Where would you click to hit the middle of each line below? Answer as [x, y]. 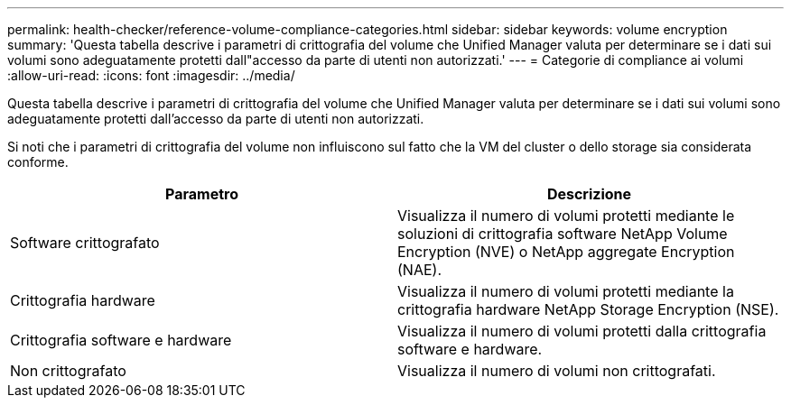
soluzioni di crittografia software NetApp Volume [563, 234]
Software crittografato [85, 243]
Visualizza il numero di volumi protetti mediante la [566, 291]
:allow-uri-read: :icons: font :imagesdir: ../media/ [151, 75]
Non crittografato [68, 371]
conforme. [38, 162]
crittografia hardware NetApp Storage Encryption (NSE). [588, 309]
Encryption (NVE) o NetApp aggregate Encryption [566, 252]
